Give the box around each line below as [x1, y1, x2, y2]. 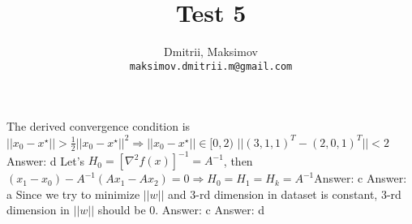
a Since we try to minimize [6, 185, 140, 202]
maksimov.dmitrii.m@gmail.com [129, 60, 293, 72]
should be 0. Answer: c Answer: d [97, 201, 265, 218]
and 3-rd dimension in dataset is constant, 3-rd [168, 185, 401, 202]
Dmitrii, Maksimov [164, 43, 258, 60]
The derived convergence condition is [6, 118, 191, 135]
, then [223, 152, 253, 169]
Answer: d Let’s [6, 152, 85, 169]
